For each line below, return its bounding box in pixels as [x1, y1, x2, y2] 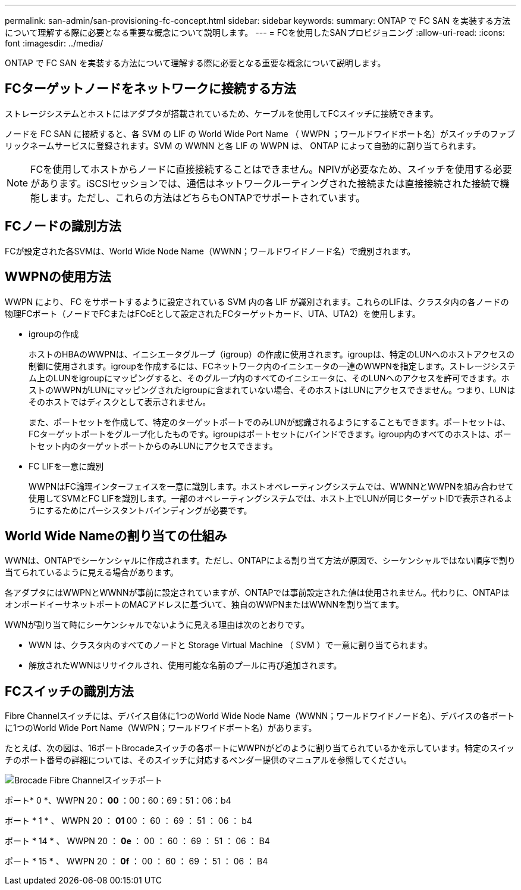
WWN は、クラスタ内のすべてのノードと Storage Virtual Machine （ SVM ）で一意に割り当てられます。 [29, 640, 433, 651]
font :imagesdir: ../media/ [5, 38, 103, 48]
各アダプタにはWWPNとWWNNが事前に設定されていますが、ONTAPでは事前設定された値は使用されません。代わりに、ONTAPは [5, 587, 510, 598]
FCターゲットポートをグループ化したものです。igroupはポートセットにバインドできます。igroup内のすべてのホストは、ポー [29, 428, 511, 439]
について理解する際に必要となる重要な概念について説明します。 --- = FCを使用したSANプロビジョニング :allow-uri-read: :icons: [5, 27, 505, 38]
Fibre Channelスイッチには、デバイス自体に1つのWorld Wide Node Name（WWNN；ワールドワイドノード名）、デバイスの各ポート [5, 711, 515, 721]
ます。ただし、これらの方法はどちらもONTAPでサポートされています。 [49, 191, 365, 204]
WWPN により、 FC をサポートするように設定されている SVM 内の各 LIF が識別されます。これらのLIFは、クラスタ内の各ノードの [5, 296, 509, 307]
